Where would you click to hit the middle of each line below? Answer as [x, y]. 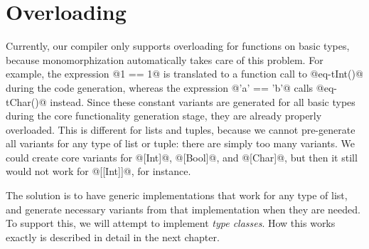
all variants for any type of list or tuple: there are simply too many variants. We [180, 143]
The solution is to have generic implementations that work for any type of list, [177, 195]
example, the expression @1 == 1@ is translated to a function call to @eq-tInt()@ [184, 74]
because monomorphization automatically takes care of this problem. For [165, 59]
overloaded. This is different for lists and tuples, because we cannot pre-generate [181, 129]
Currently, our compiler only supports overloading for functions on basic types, [178, 46]
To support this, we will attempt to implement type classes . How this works [171, 223]
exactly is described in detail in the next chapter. [113, 237]
